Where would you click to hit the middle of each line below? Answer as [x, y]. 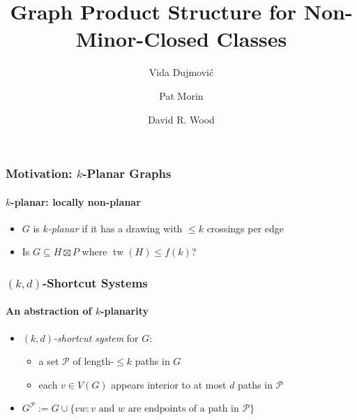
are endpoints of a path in [183, 409]
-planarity [124, 311]
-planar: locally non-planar [76, 201]
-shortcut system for [96, 337]
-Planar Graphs [127, 173]
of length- [93, 361]
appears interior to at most [169, 384]
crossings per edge [245, 228]
